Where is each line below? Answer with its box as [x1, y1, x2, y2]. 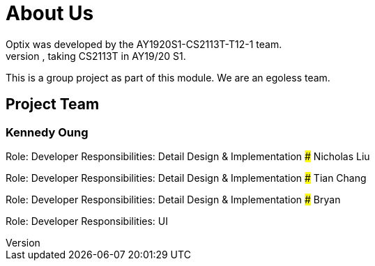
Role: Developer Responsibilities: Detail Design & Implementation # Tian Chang [6, 171, 367, 184]
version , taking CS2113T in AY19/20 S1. [6, 49, 186, 62]
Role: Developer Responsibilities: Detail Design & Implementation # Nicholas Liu [6, 150, 370, 162]
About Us [6, 1, 94, 25]
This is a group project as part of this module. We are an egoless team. [6, 71, 330, 84]
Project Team [6, 95, 100, 114]
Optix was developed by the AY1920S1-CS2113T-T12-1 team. [6, 38, 282, 50]
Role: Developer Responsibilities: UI [6, 214, 168, 227]
